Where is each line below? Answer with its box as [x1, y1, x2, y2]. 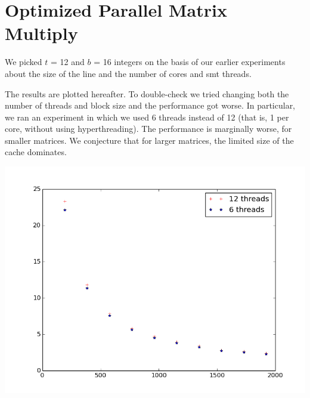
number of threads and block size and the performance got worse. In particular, [5, 99, 296, 112]
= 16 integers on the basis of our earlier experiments [94, 55, 286, 68]
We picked [5, 55, 42, 68]
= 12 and [51, 55, 85, 68]
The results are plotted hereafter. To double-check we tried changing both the [5, 87, 289, 100]
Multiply [5, 21, 78, 45]
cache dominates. [5, 146, 67, 158]
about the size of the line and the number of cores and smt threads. [5, 67, 252, 79]
